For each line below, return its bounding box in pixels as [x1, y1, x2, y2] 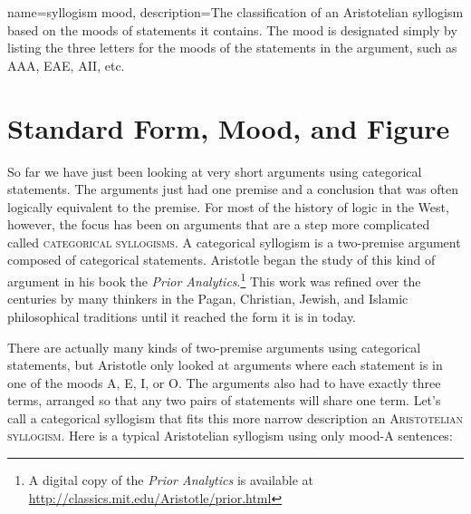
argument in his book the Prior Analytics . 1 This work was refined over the [7, 269, 421, 290]
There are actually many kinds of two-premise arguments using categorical [7, 337, 421, 356]
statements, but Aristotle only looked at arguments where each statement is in [7, 355, 443, 374]
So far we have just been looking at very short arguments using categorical [7, 161, 422, 180]
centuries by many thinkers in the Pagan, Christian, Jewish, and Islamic [7, 289, 409, 308]
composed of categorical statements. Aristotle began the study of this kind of [7, 250, 436, 269]
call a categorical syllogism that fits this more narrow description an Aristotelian [7, 408, 464, 427]
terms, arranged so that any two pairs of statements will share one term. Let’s [7, 391, 441, 410]
